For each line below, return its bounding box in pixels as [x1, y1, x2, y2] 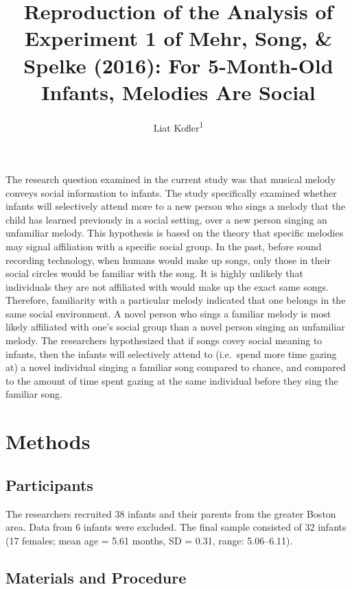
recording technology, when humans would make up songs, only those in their [5, 252, 331, 267]
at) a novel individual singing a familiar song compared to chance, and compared [5, 360, 346, 374]
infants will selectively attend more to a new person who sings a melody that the [5, 199, 346, 213]
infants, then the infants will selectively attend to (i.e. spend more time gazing [5, 346, 337, 361]
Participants [5, 474, 93, 495]
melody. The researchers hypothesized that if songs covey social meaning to [5, 333, 322, 348]
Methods [5, 427, 91, 455]
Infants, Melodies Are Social [41, 77, 316, 106]
